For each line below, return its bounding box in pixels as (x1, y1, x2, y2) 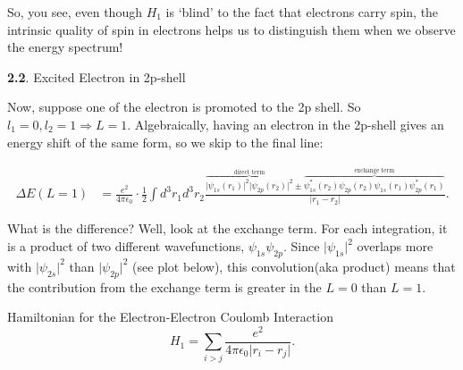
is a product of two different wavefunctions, (7, 237, 245, 256)
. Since (282, 237, 320, 256)
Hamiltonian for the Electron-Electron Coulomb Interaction (7, 307, 333, 326)
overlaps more (357, 237, 434, 256)
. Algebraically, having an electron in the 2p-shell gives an (127, 114, 444, 133)
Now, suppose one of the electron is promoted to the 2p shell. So (7, 97, 361, 116)
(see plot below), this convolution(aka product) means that (132, 256, 456, 275)
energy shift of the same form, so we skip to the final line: (7, 132, 324, 151)
